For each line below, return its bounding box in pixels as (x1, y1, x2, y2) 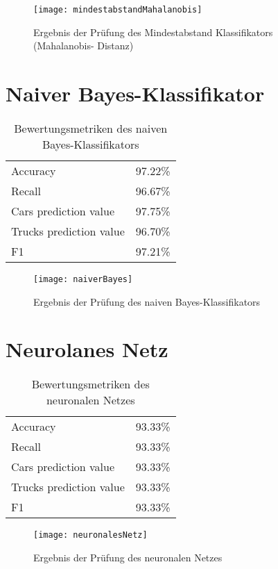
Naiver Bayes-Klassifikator (6, 79, 265, 108)
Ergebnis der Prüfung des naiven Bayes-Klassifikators (33, 294, 261, 308)
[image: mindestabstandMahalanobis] (33, 5, 202, 15)
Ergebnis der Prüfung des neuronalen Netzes (33, 550, 223, 564)
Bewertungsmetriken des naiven (14, 119, 168, 136)
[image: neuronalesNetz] (33, 530, 148, 541)
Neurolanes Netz (6, 335, 168, 363)
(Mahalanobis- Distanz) (33, 38, 134, 53)
